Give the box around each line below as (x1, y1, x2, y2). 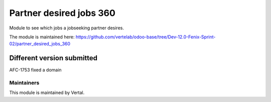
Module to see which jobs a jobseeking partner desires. (9, 25, 124, 31)
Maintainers (9, 80, 40, 86)
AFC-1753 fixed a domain (9, 67, 62, 73)
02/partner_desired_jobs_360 (9, 41, 70, 47)
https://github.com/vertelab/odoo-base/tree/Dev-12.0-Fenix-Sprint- (75, 34, 216, 40)
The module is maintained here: (9, 34, 75, 40)
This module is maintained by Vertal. (9, 90, 85, 96)
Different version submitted (9, 54, 98, 62)
